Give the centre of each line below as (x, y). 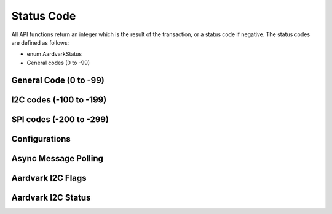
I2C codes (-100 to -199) (59, 100)
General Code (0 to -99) (58, 80)
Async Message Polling (57, 159)
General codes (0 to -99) (58, 63)
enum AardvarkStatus (54, 54)
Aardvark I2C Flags (49, 178)
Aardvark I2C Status (51, 197)
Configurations (41, 139)
